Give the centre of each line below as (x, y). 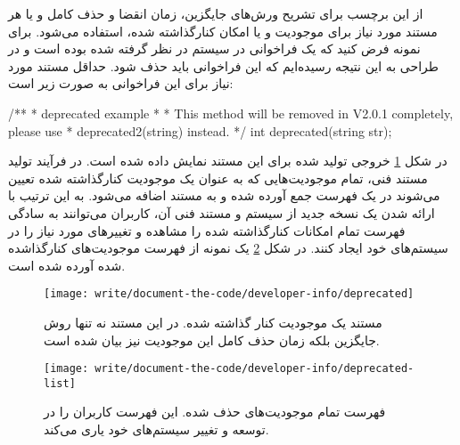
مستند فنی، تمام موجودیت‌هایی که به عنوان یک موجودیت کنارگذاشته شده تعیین (218, 178)
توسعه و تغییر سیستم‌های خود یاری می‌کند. (156, 429)
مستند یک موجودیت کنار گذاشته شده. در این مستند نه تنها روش (213, 322)
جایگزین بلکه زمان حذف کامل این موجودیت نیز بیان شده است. (212, 340)
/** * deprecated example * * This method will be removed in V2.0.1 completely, (231, 113)
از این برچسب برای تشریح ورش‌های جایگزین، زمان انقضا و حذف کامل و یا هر (216, 13)
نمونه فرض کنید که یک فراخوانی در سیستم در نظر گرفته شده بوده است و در (214, 49)
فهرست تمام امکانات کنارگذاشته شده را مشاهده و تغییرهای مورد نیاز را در (207, 230)
